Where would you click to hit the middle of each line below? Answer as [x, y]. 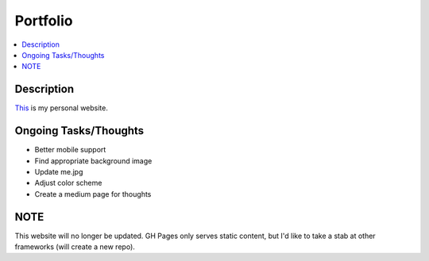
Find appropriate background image [93, 161]
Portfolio [44, 21]
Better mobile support [70, 150]
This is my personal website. [62, 108]
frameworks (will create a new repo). [75, 247]
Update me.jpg [59, 171]
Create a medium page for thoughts [93, 194]
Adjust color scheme [68, 183]
